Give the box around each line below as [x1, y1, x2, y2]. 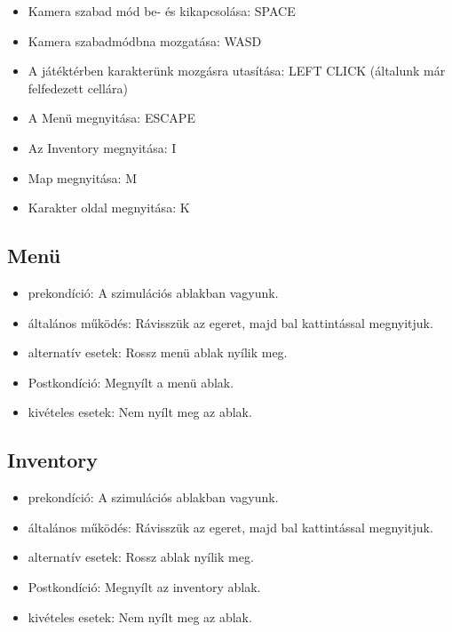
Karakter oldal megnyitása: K [28, 198, 190, 217]
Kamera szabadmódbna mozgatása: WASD [28, 31, 262, 50]
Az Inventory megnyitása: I [28, 138, 177, 156]
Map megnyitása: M [28, 168, 137, 187]
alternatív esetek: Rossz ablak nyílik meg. [28, 548, 254, 566]
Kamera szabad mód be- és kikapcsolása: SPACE [28, 2, 296, 20]
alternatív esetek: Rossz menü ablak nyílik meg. [28, 343, 288, 362]
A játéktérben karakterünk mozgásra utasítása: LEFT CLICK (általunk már [28, 61, 446, 80]
